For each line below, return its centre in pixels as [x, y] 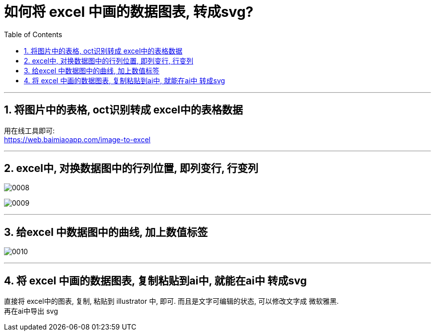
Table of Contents [33, 34]
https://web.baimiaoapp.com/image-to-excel [77, 139]
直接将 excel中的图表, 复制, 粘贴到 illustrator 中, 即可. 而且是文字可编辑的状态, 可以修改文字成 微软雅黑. [172, 301]
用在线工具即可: [30, 130]
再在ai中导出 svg [31, 311]
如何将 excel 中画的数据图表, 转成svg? [129, 12]
